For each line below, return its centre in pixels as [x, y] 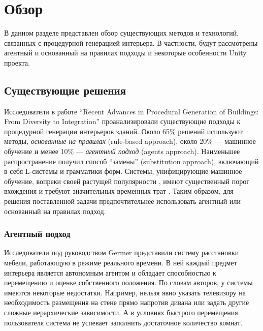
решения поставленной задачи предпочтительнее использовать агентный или [122, 201]
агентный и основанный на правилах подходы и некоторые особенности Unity [125, 53]
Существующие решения [65, 90]
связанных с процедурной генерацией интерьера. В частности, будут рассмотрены [131, 42]
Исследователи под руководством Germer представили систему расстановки [122, 252]
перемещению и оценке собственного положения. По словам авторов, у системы [128, 282]
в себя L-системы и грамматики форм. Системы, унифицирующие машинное [123, 171]
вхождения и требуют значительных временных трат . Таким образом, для [119, 191]
